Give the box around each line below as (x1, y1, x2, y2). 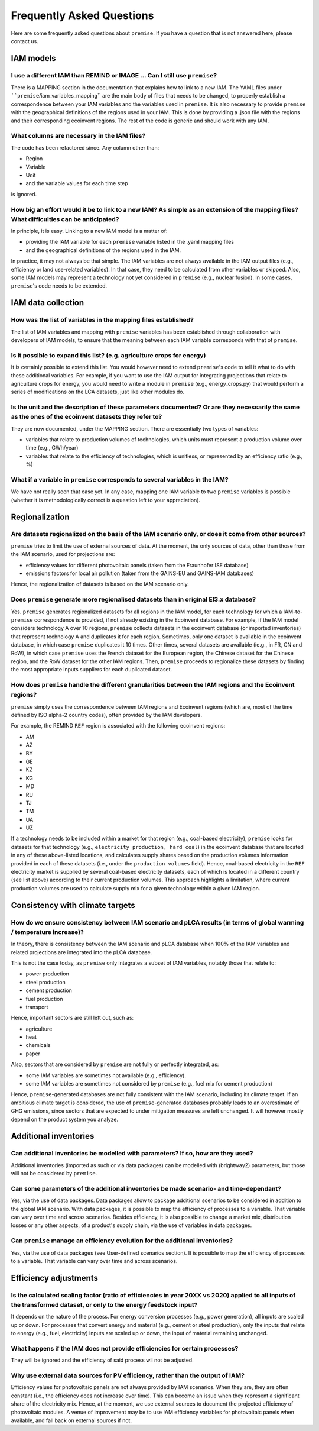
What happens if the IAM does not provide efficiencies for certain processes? (11, 1344, 239, 1352)
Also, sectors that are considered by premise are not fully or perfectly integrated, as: (11, 1061, 219, 1068)
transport (25, 1003, 48, 1010)
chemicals (25, 1042, 51, 1049)
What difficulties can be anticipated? (11, 215, 119, 223)
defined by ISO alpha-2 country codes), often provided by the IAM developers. (11, 712, 203, 719)
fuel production (25, 995, 63, 1002)
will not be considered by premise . (11, 1170, 97, 1177)
